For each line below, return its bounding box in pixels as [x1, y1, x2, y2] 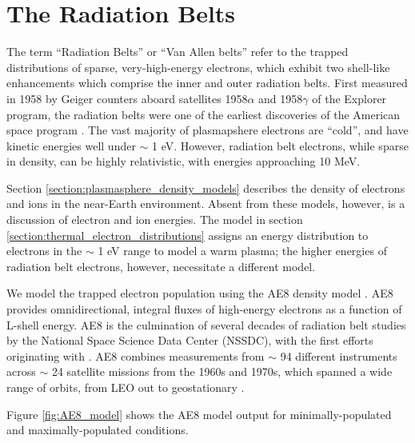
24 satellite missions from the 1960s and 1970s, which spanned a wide [51, 363, 393, 380]
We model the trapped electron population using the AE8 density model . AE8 [6, 285, 393, 301]
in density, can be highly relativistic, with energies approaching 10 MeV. [6, 153, 361, 170]
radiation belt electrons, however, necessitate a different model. [6, 257, 316, 274]
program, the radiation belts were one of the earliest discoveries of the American [6, 106, 401, 122]
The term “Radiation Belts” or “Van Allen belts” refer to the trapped [6, 43, 349, 60]
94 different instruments [280, 347, 397, 364]
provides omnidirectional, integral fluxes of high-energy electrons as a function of [6, 301, 402, 317]
